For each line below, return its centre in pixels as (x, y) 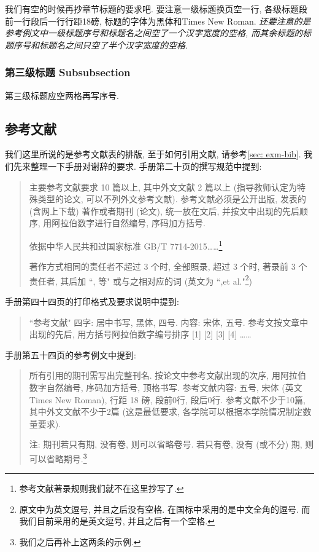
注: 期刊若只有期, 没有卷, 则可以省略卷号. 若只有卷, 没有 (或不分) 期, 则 (171, 444)
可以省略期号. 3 (58, 457)
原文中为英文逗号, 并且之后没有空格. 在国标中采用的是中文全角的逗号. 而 (165, 509)
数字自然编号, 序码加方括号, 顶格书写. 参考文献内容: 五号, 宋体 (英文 (166, 388)
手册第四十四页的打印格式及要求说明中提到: (92, 302)
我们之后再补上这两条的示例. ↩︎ (80, 542)
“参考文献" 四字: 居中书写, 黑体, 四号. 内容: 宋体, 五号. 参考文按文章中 (169, 322)
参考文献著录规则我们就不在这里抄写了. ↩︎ (102, 488)
